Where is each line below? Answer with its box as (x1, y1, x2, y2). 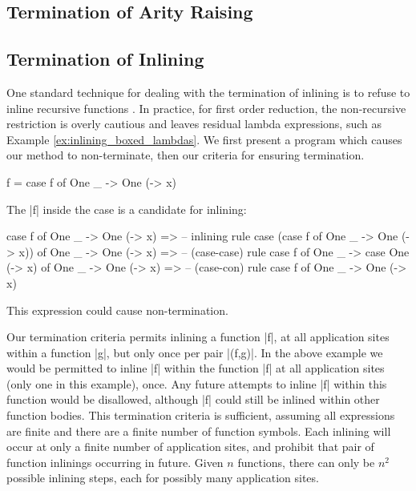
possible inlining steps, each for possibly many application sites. (6, 469, 319, 486)
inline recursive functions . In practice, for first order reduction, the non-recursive (6, 99, 406, 116)
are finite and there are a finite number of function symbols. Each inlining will (6, 422, 391, 439)
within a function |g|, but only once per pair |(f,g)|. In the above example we (6, 344, 383, 360)
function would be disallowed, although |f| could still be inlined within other (6, 391, 380, 408)
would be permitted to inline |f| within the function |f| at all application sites (6, 360, 385, 376)
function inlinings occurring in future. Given (6, 453, 224, 470)
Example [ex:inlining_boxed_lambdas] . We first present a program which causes (6, 131, 402, 147)
